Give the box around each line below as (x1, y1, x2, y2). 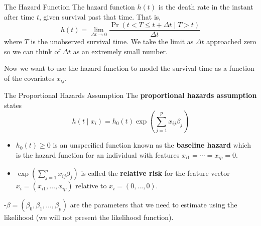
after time (4, 11, 35, 22)
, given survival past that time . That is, (39, 11, 161, 22)
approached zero (206, 36, 256, 47)
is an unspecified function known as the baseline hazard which (53, 140, 251, 150)
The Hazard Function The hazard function (4, 2, 135, 12)
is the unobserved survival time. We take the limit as (31, 36, 194, 47)
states (4, 100, 22, 110)
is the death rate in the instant (158, 2, 253, 12)
